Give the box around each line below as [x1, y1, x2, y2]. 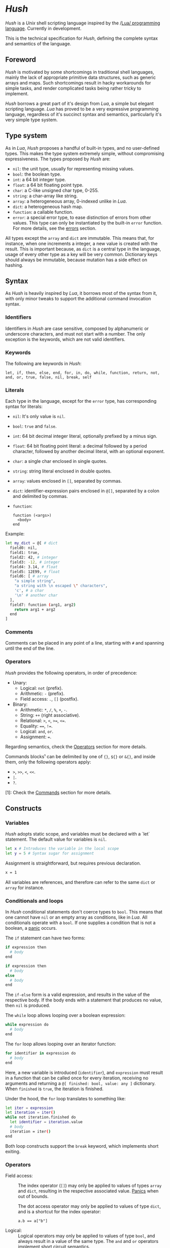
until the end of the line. [5, 645, 55, 652]
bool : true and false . [12, 423, 57, 429]
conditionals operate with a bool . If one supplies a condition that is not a [5, 920, 156, 926]
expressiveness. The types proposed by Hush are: [5, 156, 111, 162]
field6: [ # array [10, 574, 49, 579]
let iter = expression [5, 1105, 53, 1111]
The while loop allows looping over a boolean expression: [5, 1012, 126, 1018]
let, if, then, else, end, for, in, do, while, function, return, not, [5, 370, 160, 375]
